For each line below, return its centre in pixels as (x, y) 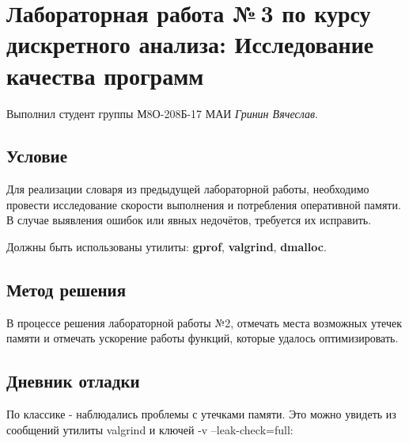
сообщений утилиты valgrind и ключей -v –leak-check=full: (150, 429)
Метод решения (66, 290)
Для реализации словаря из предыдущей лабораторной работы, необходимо (188, 189)
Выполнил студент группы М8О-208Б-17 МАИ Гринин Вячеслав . (162, 113)
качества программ (105, 75)
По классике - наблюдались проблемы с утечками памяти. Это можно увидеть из (201, 414)
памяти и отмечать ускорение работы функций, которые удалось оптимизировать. (203, 338)
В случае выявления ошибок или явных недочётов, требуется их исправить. (189, 220)
